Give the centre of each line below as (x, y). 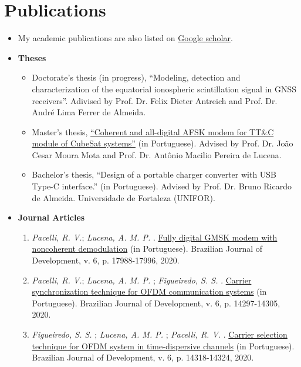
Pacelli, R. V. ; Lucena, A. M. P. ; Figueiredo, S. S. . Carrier (142, 280)
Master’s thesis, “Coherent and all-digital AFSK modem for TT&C (153, 131)
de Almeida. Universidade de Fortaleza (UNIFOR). (124, 197)
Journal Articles (51, 217)
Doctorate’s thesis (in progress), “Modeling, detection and (136, 77)
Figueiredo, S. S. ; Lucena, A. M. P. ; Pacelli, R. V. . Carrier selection (160, 334)
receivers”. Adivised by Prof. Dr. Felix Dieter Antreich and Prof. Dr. (155, 100)
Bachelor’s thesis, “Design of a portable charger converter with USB (154, 174)
